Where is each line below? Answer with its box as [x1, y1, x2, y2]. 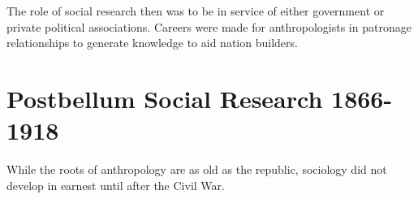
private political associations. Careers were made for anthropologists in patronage [6, 18, 412, 35]
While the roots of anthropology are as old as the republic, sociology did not [6, 161, 387, 178]
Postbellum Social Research [6, 81, 323, 115]
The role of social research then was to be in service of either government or [6, 2, 385, 19]
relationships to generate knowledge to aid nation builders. [6, 34, 298, 51]
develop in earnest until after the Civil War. [6, 176, 225, 193]
